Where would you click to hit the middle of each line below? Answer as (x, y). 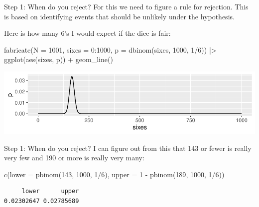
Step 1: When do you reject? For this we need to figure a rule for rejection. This (126, 6)
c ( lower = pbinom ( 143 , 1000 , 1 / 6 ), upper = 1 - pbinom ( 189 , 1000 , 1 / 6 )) (114, 174)
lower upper (50, 191)
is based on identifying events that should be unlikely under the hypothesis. (119, 16)
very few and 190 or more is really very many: (74, 158)
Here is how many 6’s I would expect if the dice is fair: (87, 33)
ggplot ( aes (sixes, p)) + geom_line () (59, 59)
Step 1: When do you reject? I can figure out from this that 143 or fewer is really (128, 148)
